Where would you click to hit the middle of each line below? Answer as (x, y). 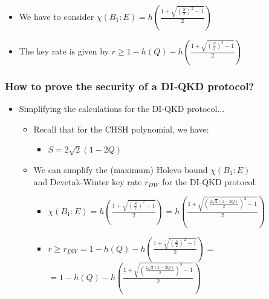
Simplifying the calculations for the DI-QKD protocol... (122, 109)
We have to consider (57, 16)
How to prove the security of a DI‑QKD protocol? (130, 86)
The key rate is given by (64, 51)
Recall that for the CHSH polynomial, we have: (121, 129)
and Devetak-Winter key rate (88, 181)
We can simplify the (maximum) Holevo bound (121, 169)
